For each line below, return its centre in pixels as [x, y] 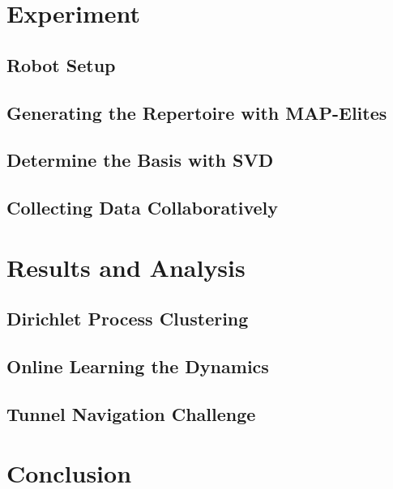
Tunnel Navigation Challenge [131, 413]
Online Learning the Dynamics [138, 366]
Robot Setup [61, 64]
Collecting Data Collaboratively [142, 208]
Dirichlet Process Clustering [128, 319]
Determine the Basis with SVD [140, 160]
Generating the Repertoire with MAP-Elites [197, 112]
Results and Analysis [126, 267]
